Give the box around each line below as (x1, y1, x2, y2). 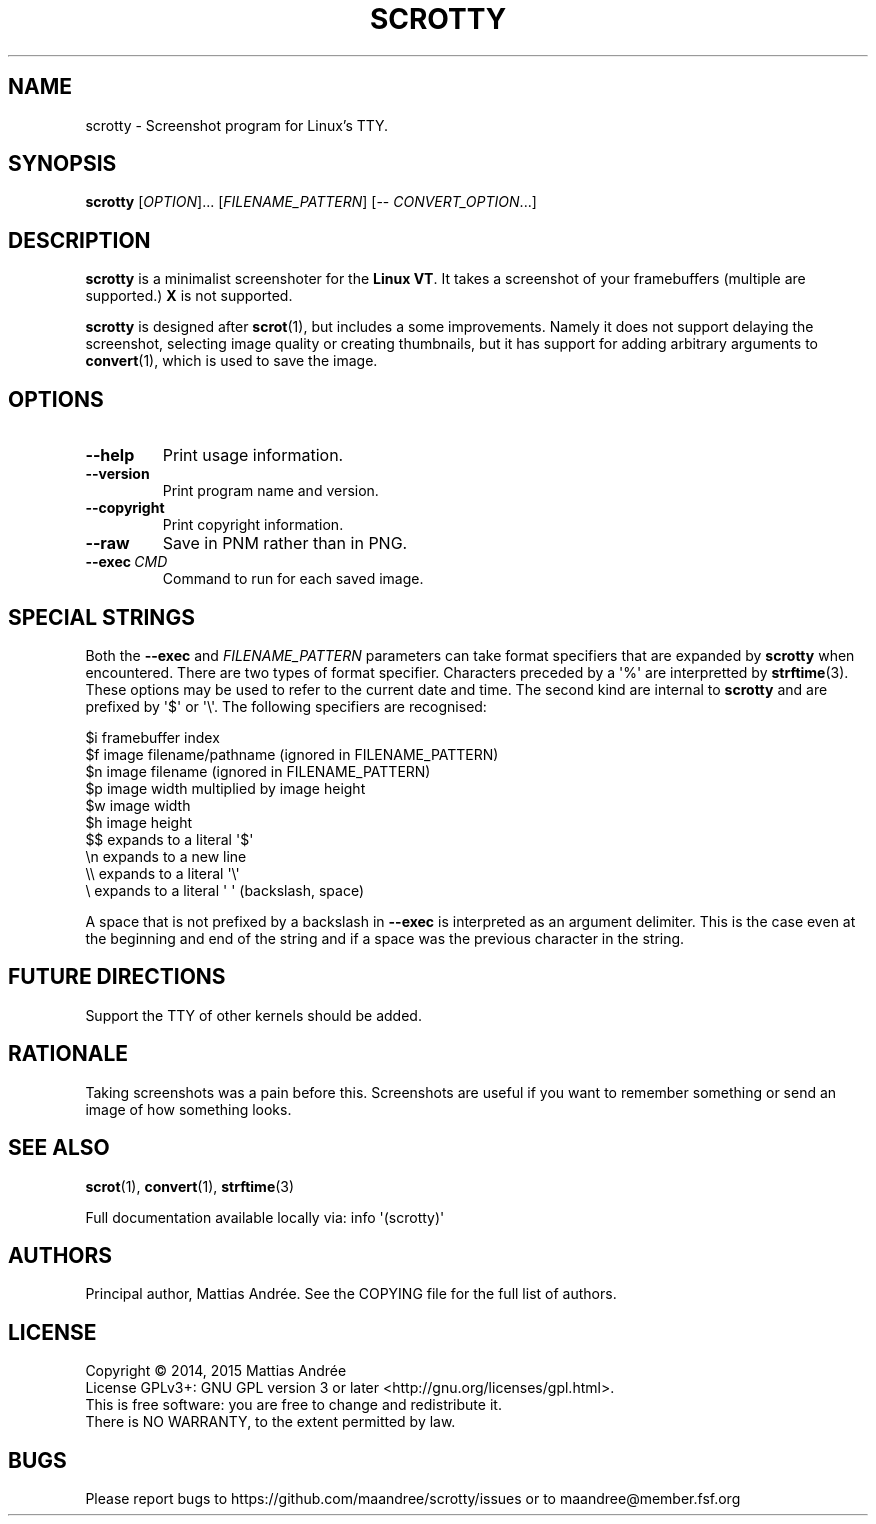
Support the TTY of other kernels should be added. (85, 1006, 422, 1024)
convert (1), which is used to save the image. (85, 352, 378, 370)
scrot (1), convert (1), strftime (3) (85, 1177, 295, 1195)
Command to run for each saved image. (162, 570, 424, 588)
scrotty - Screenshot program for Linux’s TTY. (85, 116, 389, 134)
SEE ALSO (8, 1135, 110, 1161)
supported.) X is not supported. (85, 287, 293, 305)
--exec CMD (85, 553, 168, 571)
